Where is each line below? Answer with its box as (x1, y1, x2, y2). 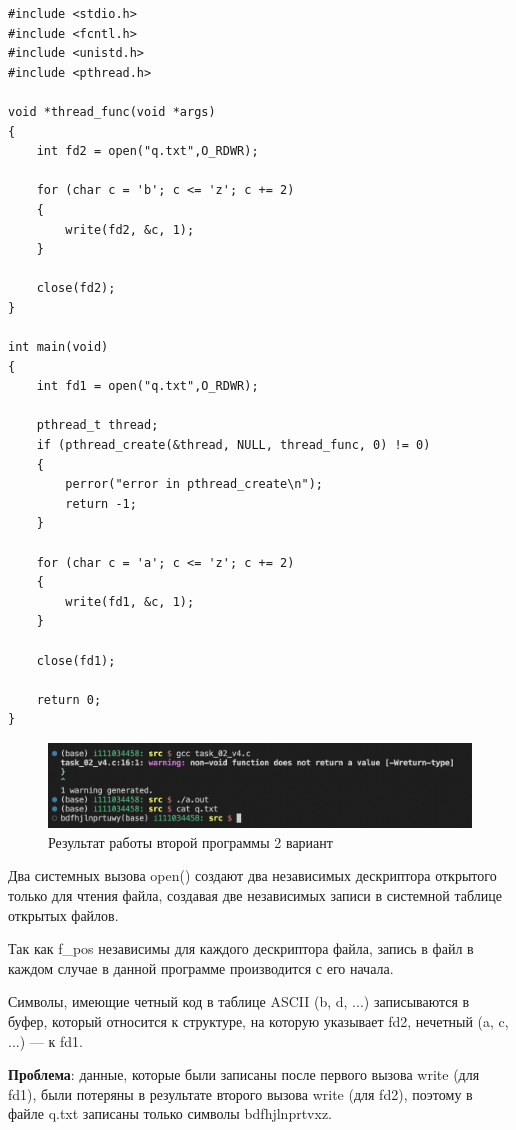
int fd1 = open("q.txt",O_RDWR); (36, 379, 259, 394)
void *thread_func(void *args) (8, 104, 216, 119)
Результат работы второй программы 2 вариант (48, 831, 333, 852)
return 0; (36, 692, 102, 707)
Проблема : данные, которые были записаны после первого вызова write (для (8, 1064, 480, 1085)
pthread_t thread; (36, 418, 159, 433)
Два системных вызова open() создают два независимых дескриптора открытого (8, 865, 497, 886)
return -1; (65, 496, 137, 511)
